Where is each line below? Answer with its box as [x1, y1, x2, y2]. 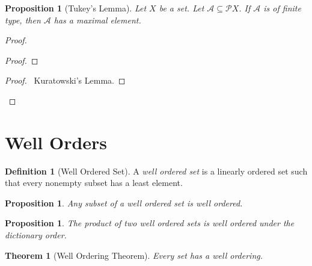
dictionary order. [5, 229, 67, 241]
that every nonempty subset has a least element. [5, 176, 183, 189]
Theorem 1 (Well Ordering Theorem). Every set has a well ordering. [5, 249, 263, 261]
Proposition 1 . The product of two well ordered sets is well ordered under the [5, 217, 295, 229]
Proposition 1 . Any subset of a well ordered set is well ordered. [5, 196, 243, 209]
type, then [5, 13, 41, 26]
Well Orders [5, 129, 108, 154]
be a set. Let [159, 2, 204, 14]
